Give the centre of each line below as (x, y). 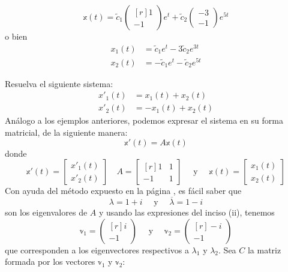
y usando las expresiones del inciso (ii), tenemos (187, 212)
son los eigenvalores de (46, 212)
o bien (16, 36)
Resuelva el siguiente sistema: (59, 83)
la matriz (264, 249)
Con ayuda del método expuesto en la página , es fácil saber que (123, 191)
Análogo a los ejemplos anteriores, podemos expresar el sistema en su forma (144, 120)
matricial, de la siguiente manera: (66, 132)
